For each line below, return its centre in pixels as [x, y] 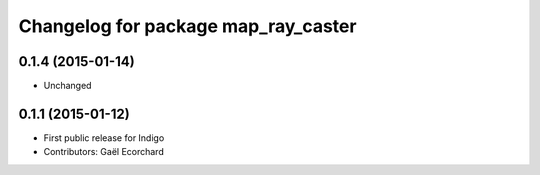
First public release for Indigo [104, 137]
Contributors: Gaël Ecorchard [103, 152]
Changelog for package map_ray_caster [187, 26]
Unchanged [67, 86]
